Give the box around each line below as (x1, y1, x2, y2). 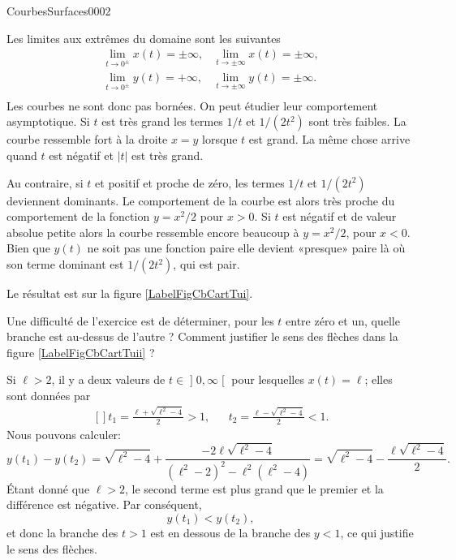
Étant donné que (6, 480, 90, 497)
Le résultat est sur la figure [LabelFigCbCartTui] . (6, 285, 253, 301)
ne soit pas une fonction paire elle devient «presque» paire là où (87, 239, 406, 256)
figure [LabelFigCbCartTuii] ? (6, 343, 155, 360)
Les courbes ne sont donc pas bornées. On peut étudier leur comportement (6, 97, 378, 114)
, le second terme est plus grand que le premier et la (125, 480, 384, 497)
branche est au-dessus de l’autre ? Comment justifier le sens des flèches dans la (6, 328, 398, 345)
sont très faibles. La (308, 113, 407, 130)
